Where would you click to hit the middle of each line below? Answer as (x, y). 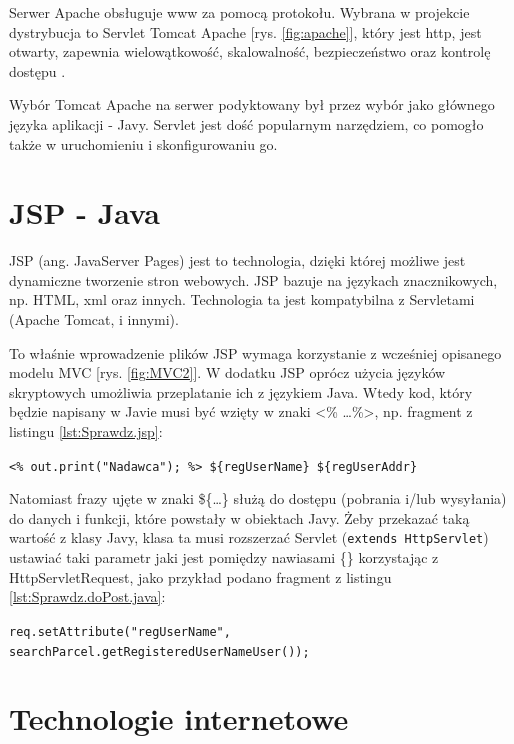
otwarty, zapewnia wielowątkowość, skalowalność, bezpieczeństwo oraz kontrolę (250, 51)
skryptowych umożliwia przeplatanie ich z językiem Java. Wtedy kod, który (241, 391)
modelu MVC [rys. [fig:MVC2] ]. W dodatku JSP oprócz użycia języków (227, 372)
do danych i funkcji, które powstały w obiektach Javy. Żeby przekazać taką (239, 517)
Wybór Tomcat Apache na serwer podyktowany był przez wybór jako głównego (252, 104)
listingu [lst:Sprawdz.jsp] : (86, 431)
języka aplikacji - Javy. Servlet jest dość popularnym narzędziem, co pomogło (246, 123)
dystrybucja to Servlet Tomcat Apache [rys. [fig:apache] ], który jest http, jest (245, 31)
